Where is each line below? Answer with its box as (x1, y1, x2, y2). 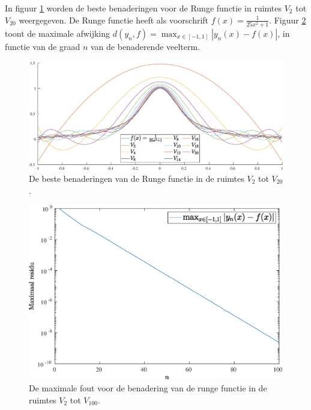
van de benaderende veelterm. (91, 40, 201, 52)
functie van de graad (5, 40, 80, 52)
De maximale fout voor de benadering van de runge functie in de (29, 382, 267, 394)
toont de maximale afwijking (5, 26, 110, 39)
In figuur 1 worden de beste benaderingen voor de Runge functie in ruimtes (5, 2, 282, 14)
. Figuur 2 (269, 13, 306, 26)
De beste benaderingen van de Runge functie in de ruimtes (29, 172, 244, 185)
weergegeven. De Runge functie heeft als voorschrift (19, 13, 209, 26)
